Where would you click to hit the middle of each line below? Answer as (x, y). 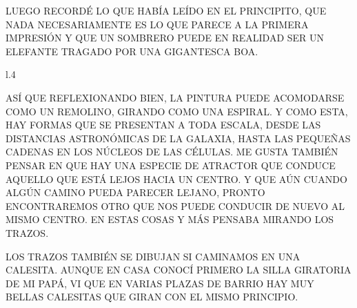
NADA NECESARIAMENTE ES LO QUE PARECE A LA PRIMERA (157, 24)
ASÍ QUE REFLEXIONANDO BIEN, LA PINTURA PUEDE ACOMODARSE (175, 97)
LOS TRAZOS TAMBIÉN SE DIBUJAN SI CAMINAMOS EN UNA (153, 256)
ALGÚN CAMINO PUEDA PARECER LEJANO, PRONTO (135, 192)
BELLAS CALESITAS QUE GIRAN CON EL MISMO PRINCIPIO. (152, 297)
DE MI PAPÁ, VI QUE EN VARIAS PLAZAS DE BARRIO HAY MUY (160, 283)
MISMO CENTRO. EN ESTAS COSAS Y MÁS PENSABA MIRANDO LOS (170, 219)
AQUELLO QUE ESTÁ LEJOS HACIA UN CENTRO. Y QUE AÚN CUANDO (176, 179)
